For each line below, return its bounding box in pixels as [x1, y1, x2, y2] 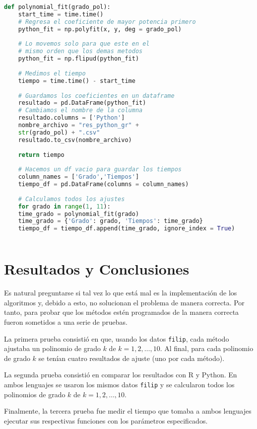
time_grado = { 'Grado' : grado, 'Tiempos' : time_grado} [18, 217, 203, 225]
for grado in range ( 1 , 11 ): [18, 203, 111, 210]
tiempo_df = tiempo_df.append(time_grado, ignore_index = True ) [18, 225, 235, 232]
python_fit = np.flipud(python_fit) [18, 55, 139, 63]
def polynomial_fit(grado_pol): [4, 3, 111, 10]
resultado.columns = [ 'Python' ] [18, 114, 125, 122]
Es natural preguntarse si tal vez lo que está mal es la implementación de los [4, 287, 237, 298]
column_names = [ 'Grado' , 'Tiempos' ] [18, 173, 139, 181]
